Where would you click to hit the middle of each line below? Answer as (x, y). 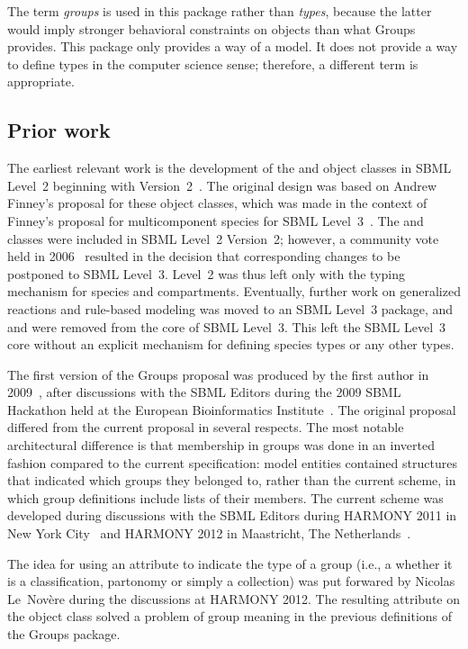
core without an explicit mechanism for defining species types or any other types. (231, 344)
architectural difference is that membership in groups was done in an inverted (221, 445)
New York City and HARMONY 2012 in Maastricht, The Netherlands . (209, 533)
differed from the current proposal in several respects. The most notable (206, 427)
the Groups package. (64, 634)
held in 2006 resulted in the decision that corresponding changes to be (204, 256)
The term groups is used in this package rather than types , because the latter (220, 11)
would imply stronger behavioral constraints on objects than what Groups (211, 28)
